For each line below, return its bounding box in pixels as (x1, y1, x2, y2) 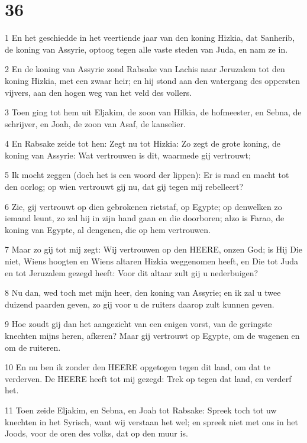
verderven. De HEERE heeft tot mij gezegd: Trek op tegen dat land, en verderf (5, 372, 292, 384)
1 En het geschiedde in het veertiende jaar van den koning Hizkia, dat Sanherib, (5, 31, 295, 44)
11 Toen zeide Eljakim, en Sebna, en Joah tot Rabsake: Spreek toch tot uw (5, 403, 277, 416)
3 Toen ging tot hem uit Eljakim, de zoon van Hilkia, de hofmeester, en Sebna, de (5, 106, 302, 118)
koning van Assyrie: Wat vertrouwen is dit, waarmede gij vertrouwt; (5, 148, 251, 161)
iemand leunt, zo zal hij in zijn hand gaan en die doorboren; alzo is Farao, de (5, 212, 285, 224)
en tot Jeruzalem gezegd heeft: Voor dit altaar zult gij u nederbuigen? (5, 266, 258, 279)
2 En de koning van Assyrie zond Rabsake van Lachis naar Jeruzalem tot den (5, 63, 285, 75)
